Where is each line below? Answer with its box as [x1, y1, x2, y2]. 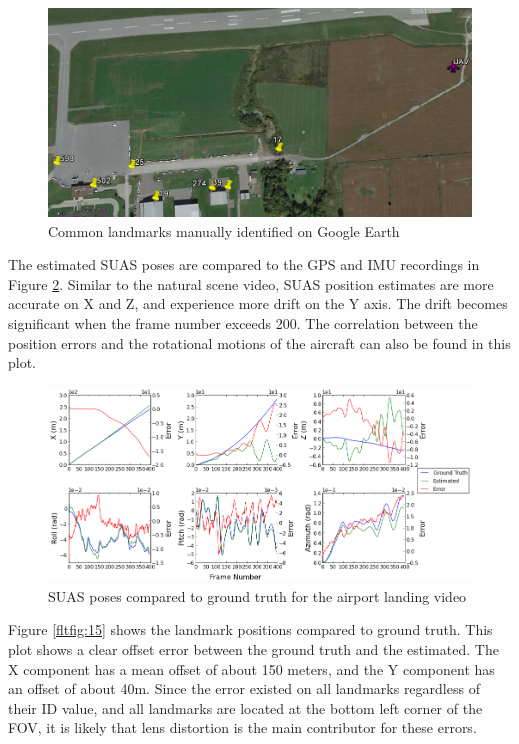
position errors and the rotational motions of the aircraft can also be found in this [8, 332, 511, 353]
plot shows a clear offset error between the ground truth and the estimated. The [8, 639, 499, 660]
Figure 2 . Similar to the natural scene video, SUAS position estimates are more [8, 273, 494, 294]
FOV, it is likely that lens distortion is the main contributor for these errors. [8, 717, 477, 738]
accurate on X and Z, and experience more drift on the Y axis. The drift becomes [8, 293, 508, 314]
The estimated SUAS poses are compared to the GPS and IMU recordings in [8, 254, 480, 275]
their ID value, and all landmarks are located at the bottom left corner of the [8, 697, 483, 718]
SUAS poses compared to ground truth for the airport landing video [48, 585, 467, 606]
